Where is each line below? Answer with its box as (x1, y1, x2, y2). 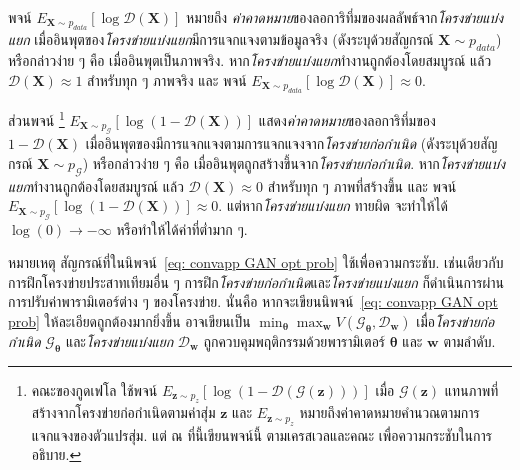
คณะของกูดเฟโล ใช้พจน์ (31, 379, 158, 400)
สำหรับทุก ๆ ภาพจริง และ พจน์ (87, 69, 247, 90)
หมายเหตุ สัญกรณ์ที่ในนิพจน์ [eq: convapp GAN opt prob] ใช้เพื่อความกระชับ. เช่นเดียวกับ (8, 252, 504, 273)
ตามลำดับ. (443, 331, 496, 352)
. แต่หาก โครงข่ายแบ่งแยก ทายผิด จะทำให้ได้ (218, 195, 448, 216)
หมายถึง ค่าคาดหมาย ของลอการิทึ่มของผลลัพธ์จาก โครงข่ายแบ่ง (186, 7, 504, 27)
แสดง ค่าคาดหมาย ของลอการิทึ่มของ (258, 109, 436, 130)
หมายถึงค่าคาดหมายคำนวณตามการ (299, 402, 480, 423)
